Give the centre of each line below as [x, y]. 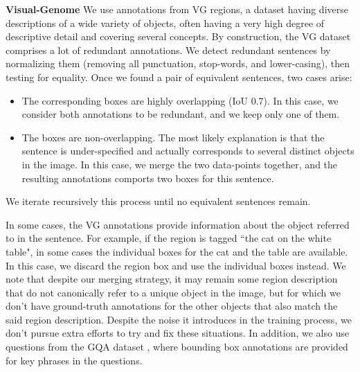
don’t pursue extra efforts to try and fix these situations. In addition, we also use [178, 333]
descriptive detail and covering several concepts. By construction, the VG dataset [178, 36]
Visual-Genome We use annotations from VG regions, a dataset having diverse [177, 9]
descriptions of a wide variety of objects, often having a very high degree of [165, 23]
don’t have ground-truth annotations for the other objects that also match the [172, 306]
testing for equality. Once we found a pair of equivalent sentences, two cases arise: [179, 77]
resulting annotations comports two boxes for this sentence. [148, 178]
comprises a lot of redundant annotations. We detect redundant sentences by [168, 50]
